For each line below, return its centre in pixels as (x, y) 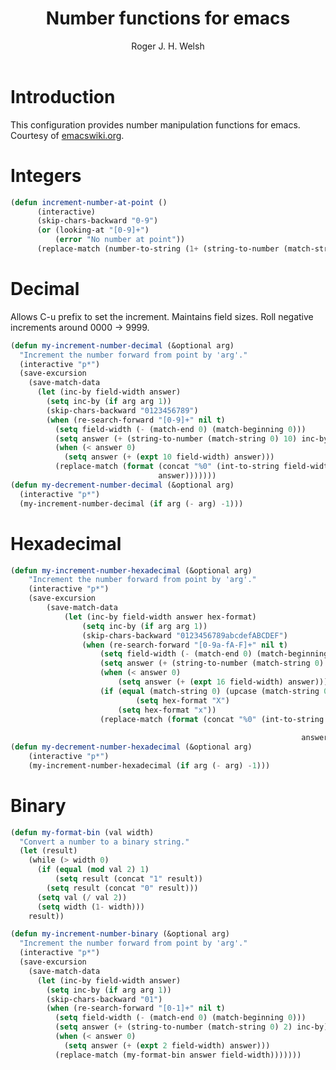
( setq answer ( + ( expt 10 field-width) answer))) (169, 457)
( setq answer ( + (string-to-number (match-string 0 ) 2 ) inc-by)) (193, 1027)
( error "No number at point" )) (120, 240)
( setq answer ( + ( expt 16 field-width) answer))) (223, 682)
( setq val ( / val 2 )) (82, 897)
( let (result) (48, 851)
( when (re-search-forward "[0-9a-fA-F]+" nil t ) (184, 645)
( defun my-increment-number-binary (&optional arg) (120, 934)
